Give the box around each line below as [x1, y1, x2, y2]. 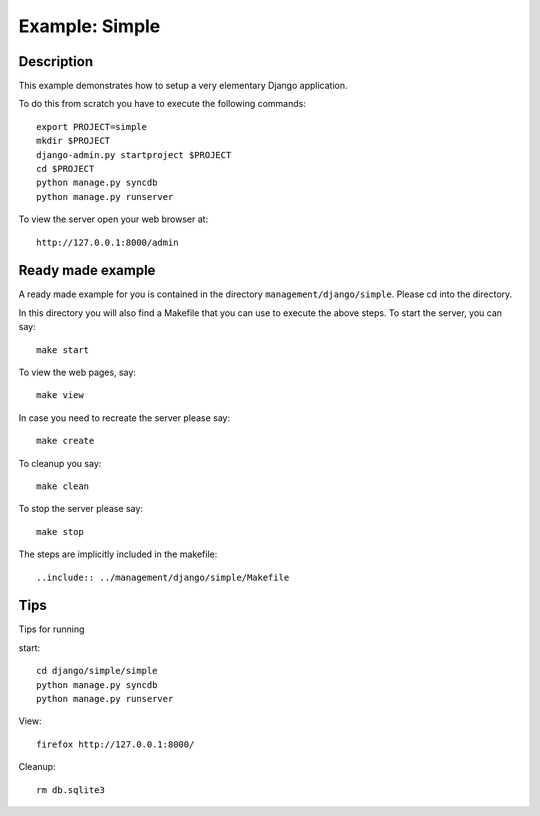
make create [36, 435, 95, 447]
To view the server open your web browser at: [18, 213, 209, 225]
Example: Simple [18, 15, 161, 37]
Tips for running [18, 623, 85, 635]
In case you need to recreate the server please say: [18, 411, 231, 424]
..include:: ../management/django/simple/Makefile [36, 571, 290, 583]
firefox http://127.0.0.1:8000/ [36, 738, 195, 750]
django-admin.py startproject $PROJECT [36, 149, 232, 160]
